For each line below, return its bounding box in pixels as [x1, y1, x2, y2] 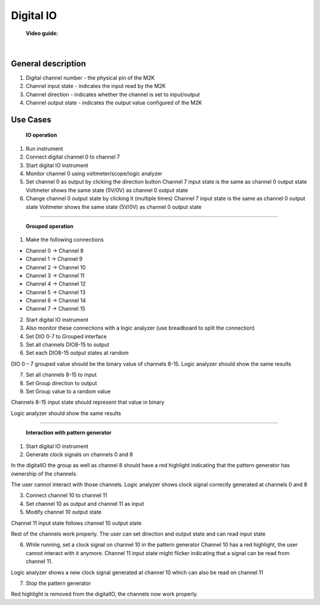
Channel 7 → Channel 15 [25, 305, 85, 312]
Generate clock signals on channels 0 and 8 [25, 451, 133, 458]
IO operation [25, 131, 57, 139]
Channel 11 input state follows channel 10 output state [11, 520, 142, 527]
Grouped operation [25, 223, 74, 230]
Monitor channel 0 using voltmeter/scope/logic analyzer [25, 170, 163, 177]
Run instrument [25, 145, 63, 152]
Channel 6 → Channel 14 [25, 297, 86, 304]
